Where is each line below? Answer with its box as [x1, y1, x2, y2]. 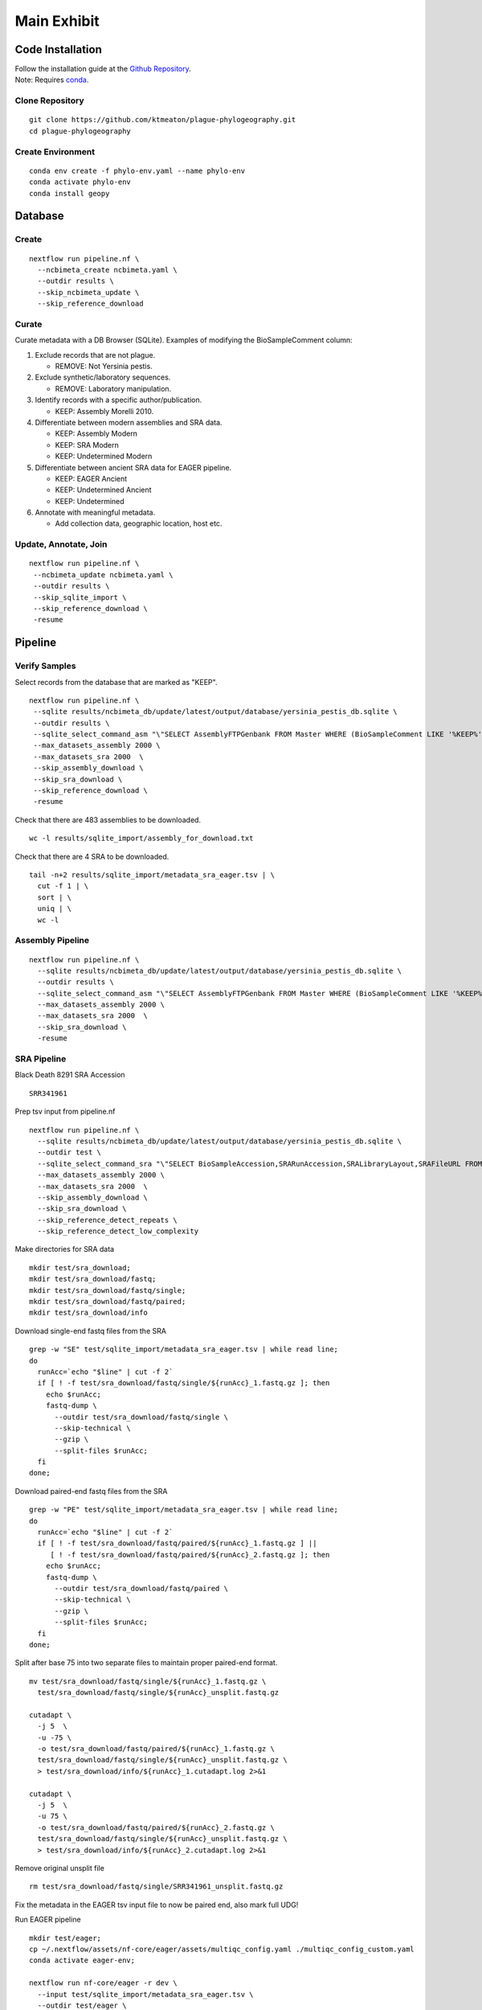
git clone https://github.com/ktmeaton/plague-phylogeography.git [29, 115, 296, 125]
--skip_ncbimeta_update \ [37, 288, 140, 297]
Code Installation [14, 43, 102, 56]
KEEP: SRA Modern [55, 440, 120, 449]
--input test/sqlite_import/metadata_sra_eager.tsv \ [37, 1990, 254, 1999]
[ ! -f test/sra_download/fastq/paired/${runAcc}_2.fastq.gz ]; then [50, 1550, 330, 1559]
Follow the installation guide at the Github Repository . [14, 64, 192, 74]
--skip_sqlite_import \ [33, 593, 127, 602]
